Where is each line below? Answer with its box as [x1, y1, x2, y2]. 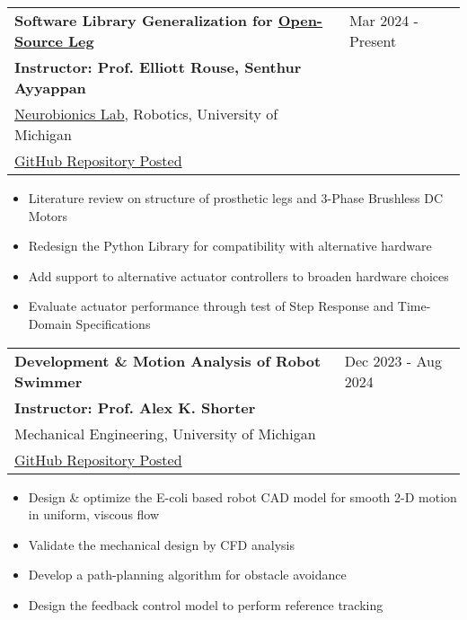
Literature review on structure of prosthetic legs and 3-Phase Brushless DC [28, 189, 444, 207]
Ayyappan [14, 77, 86, 98]
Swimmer [14, 370, 83, 392]
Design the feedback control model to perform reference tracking [28, 595, 383, 614]
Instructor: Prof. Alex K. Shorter [14, 396, 256, 418]
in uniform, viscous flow [28, 505, 160, 524]
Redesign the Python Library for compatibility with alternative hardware [28, 236, 432, 255]
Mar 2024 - [348, 10, 419, 31]
